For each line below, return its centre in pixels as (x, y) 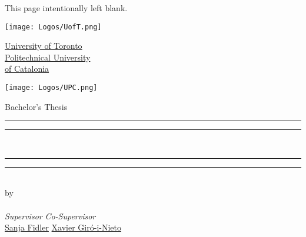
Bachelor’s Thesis (36, 106)
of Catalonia (27, 69)
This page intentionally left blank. (66, 8)
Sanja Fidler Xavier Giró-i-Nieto (63, 227)
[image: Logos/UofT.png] (53, 27)
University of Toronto (44, 46)
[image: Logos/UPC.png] (51, 88)
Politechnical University (48, 57)
